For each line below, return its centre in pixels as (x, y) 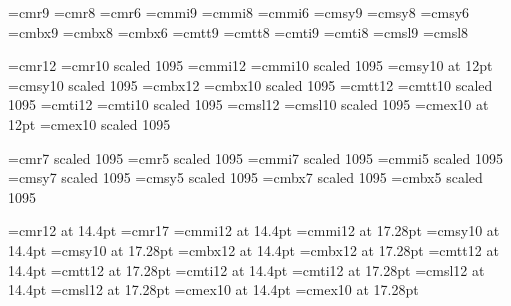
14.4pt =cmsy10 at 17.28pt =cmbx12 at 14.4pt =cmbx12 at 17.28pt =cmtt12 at (253, 249)
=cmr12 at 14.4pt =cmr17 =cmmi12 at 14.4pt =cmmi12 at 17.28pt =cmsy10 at (254, 230)
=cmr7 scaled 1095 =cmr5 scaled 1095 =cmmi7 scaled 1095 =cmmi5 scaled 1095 (255, 157)
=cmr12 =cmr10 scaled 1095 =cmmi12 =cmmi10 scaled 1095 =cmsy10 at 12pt (250, 65)
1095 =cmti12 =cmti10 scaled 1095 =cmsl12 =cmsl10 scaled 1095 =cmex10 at (248, 104)
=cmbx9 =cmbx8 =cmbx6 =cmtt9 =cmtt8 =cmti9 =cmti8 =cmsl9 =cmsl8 (238, 31)
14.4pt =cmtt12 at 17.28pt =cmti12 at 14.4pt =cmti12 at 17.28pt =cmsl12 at (246, 269)
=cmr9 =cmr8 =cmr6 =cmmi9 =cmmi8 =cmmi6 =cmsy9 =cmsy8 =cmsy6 (239, 12)
